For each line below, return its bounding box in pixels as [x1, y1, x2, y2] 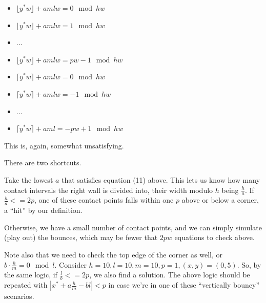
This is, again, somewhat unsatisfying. [4, 140, 124, 150]
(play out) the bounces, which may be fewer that [4, 232, 158, 243]
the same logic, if [4, 269, 57, 280]
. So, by [237, 259, 261, 270]
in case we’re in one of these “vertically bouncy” [108, 279, 260, 290]
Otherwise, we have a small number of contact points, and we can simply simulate [4, 222, 262, 232]
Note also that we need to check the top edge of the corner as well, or [4, 249, 223, 259]
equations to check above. [174, 232, 255, 243]
